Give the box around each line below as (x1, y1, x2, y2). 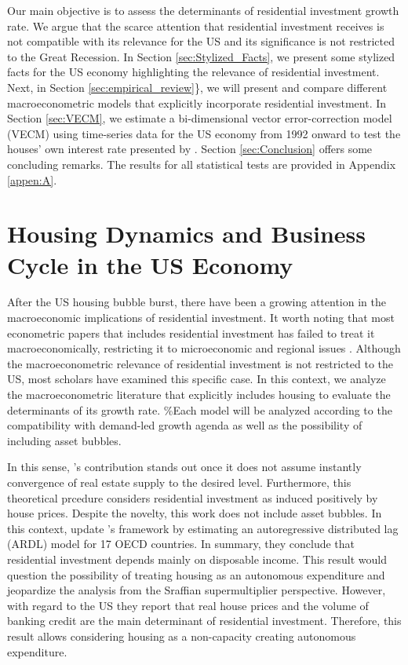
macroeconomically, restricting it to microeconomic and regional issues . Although (7, 340, 401, 356)
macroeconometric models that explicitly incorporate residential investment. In (7, 94, 387, 111)
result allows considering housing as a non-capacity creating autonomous (7, 627, 356, 644)
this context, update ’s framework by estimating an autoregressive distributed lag (7, 520, 399, 536)
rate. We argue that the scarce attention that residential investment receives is (7, 17, 384, 34)
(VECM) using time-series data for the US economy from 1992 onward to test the (7, 125, 401, 141)
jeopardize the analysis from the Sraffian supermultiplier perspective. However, (7, 582, 386, 598)
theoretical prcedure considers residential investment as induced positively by (7, 489, 378, 506)
